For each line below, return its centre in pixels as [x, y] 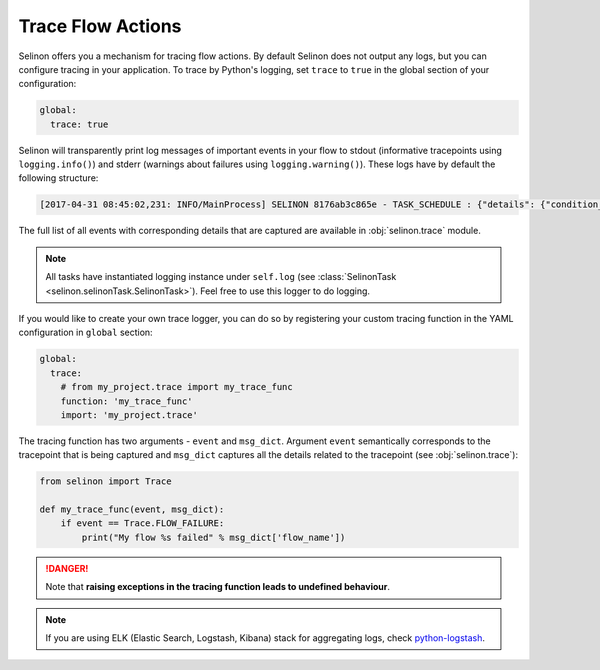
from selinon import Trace [105, 481]
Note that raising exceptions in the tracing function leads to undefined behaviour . [217, 587]
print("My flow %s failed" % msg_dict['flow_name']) [213, 537]
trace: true [79, 124]
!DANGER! [67, 568]
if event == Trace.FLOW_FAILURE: [142, 523]
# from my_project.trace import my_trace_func [177, 387]
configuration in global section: [86, 332]
